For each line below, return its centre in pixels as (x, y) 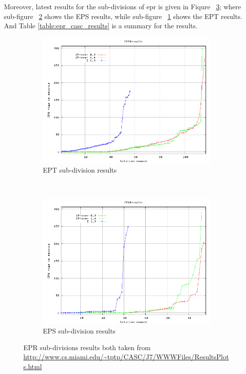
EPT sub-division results (80, 170)
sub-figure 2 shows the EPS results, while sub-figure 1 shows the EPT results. (123, 16)
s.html (33, 366)
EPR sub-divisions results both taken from (87, 347)
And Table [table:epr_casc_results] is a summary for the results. (101, 26)
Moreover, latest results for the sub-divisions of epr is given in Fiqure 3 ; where (123, 6)
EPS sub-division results (79, 331)
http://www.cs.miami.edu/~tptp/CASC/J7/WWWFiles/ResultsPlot (126, 357)
